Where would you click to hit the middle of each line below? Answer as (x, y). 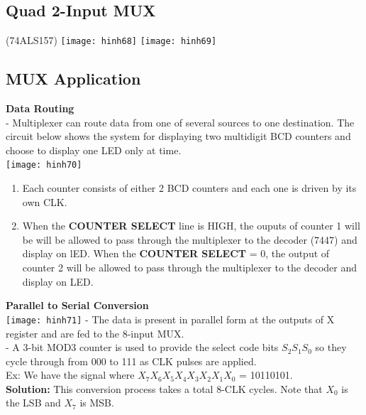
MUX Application (73, 79)
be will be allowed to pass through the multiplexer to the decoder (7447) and (190, 239)
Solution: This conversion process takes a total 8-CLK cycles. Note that (164, 388)
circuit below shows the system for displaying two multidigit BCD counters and (178, 136)
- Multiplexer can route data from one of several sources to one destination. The (180, 122)
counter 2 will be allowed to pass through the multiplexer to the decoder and (190, 268)
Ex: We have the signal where (70, 375)
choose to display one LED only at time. (94, 150)
